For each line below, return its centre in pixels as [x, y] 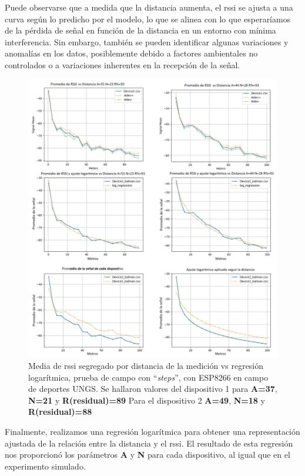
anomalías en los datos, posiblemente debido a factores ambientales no [131, 53]
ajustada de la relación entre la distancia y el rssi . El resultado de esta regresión [149, 443]
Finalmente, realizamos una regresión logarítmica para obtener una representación [152, 432]
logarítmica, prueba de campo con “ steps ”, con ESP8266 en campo [148, 377]
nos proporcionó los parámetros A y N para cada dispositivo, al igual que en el [148, 455]
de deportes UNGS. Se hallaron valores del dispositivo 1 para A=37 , [153, 389]
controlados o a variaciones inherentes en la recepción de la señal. [123, 64]
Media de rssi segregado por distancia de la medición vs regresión [146, 366]
